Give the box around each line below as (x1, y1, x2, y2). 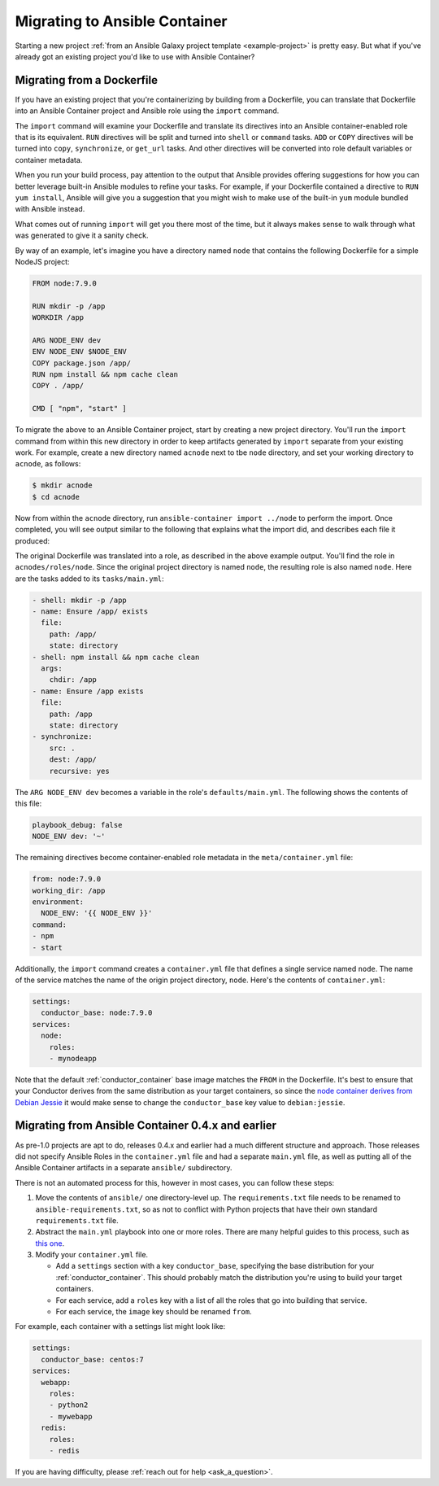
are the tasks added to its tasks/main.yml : (15, 574, 164, 583)
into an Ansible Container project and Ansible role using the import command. (15, 106, 280, 116)
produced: (15, 535, 50, 545)
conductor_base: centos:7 (41, 1355, 144, 1364)
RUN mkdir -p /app (32, 301, 106, 311)
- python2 (49, 1401, 89, 1410)
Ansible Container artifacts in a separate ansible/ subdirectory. (15, 1163, 233, 1173)
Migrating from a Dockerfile (15, 73, 159, 87)
